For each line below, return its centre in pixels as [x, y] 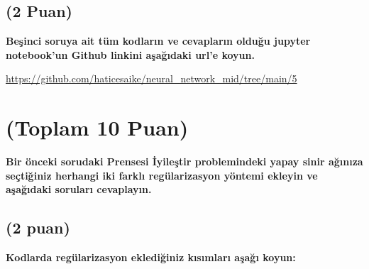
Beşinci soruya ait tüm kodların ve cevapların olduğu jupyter [158, 41]
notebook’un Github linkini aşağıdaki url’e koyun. [130, 54]
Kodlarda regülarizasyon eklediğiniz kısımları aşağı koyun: [151, 257]
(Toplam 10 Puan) [97, 127]
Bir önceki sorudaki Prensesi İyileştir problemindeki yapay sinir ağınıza [184, 161]
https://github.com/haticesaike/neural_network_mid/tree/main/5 [152, 78]
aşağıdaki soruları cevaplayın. [79, 189]
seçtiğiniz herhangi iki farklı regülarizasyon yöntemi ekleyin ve [162, 175]
